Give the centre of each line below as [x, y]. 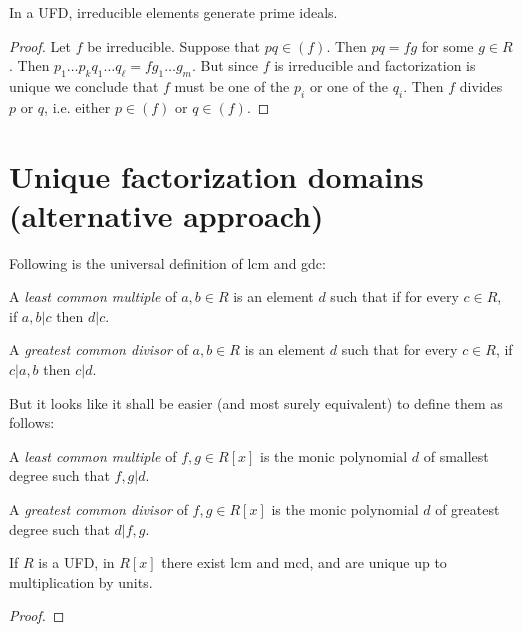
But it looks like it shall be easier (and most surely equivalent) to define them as [256, 402]
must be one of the [232, 85]
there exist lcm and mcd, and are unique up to [304, 562]
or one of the [349, 85]
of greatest [467, 509]
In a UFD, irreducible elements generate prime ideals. [173, 12]
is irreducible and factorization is [375, 65]
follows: [32, 422]
